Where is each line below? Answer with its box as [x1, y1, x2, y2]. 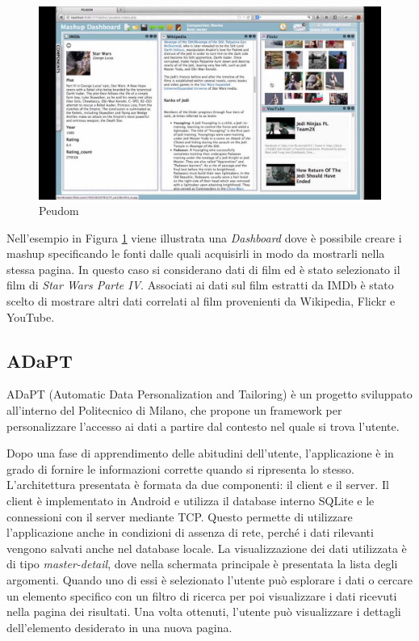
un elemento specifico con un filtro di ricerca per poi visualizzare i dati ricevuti [6, 587, 397, 604]
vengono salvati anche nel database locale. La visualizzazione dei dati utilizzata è [6, 539, 407, 556]
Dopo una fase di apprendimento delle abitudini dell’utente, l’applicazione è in [6, 445, 394, 462]
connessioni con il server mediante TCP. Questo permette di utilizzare [6, 508, 353, 525]
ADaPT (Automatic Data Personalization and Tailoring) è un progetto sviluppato [6, 386, 413, 403]
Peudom [39, 202, 79, 219]
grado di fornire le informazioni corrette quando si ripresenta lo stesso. [6, 460, 354, 477]
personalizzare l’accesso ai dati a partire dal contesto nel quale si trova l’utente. [6, 417, 400, 434]
